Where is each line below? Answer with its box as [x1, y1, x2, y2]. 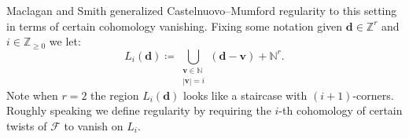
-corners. [352, 86, 394, 103]
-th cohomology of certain [278, 102, 403, 119]
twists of [6, 117, 47, 134]
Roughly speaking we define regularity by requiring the [6, 102, 271, 119]
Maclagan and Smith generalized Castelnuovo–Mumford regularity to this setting [6, 2, 397, 18]
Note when [6, 86, 58, 103]
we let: [49, 33, 81, 49]
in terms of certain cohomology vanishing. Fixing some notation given [6, 17, 343, 34]
